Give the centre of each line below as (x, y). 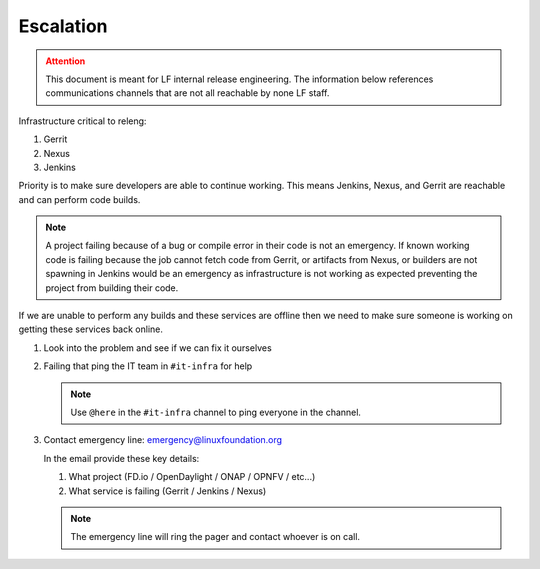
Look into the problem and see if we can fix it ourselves (157, 347)
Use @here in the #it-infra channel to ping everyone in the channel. (216, 412)
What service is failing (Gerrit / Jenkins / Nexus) (167, 491)
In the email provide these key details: (121, 458)
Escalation (63, 26)
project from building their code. (112, 287)
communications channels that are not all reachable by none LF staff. (187, 93)
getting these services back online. (91, 329)
